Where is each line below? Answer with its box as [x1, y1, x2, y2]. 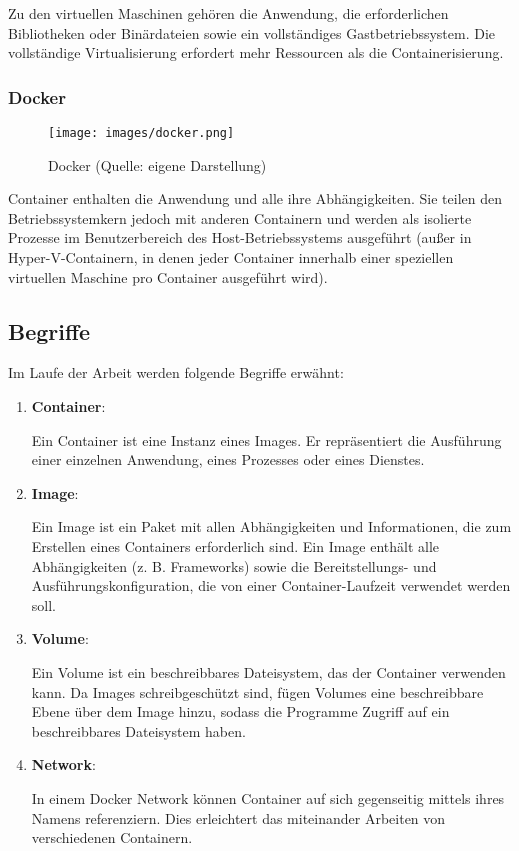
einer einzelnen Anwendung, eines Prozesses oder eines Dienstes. [31, 449, 425, 470]
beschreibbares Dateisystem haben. [31, 720, 246, 741]
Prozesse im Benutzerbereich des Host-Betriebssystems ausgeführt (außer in [8, 227, 472, 248]
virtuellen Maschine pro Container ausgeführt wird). [8, 266, 328, 287]
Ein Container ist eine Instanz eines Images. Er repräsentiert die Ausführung [31, 429, 502, 450]
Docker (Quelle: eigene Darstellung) [48, 154, 267, 175]
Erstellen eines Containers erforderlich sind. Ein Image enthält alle [31, 535, 440, 556]
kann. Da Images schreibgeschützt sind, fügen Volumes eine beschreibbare [31, 681, 484, 702]
